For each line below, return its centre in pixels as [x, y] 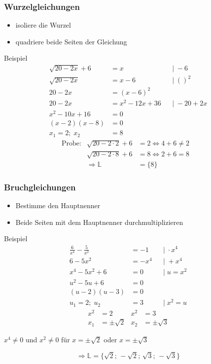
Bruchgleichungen [40, 187]
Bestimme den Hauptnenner [58, 205]
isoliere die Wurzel [43, 25]
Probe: [71, 144]
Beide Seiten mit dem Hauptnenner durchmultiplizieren [99, 222]
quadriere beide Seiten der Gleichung [71, 41]
